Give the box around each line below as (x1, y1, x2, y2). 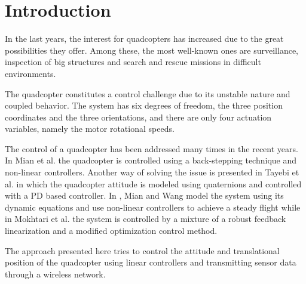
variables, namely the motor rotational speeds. (5, 122, 175, 135)
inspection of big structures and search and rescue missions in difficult (5, 55, 261, 68)
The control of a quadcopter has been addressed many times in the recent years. (5, 142, 298, 155)
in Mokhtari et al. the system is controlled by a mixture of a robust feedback (5, 212, 286, 225)
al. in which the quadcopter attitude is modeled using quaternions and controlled (5, 177, 302, 190)
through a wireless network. (5, 267, 106, 280)
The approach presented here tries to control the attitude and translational (5, 244, 280, 257)
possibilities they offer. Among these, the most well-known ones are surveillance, (5, 44, 298, 56)
